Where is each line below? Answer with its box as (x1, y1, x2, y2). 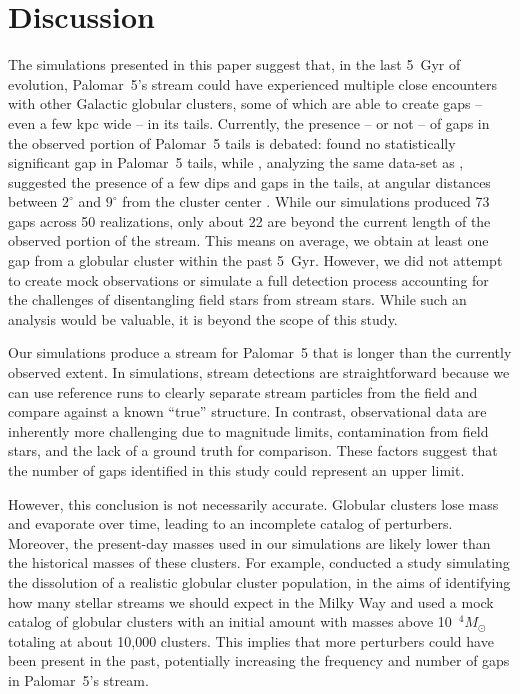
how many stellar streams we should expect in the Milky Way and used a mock (8, 591, 494, 612)
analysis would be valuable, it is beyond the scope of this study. (8, 308, 398, 329)
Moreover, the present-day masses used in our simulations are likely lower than (8, 532, 491, 553)
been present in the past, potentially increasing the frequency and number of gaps (8, 650, 510, 671)
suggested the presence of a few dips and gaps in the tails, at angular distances (8, 171, 491, 192)
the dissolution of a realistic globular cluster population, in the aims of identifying (8, 571, 511, 592)
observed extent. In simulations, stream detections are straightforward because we (8, 362, 510, 383)
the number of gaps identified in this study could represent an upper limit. (8, 460, 465, 480)
